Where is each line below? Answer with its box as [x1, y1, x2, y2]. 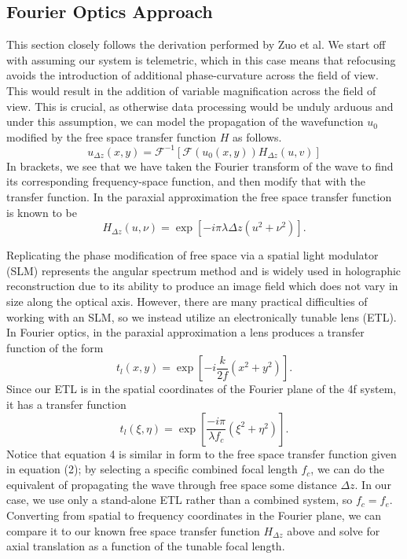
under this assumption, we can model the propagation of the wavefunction [6, 113, 364, 130]
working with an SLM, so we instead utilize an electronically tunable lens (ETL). [6, 308, 397, 325]
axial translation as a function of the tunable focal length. [6, 538, 285, 554]
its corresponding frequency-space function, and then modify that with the [6, 173, 365, 189]
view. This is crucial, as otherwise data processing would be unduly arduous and [6, 97, 394, 114]
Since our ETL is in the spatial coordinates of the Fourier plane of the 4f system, [6, 381, 397, 397]
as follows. [233, 128, 282, 145]
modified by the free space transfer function [6, 128, 217, 145]
